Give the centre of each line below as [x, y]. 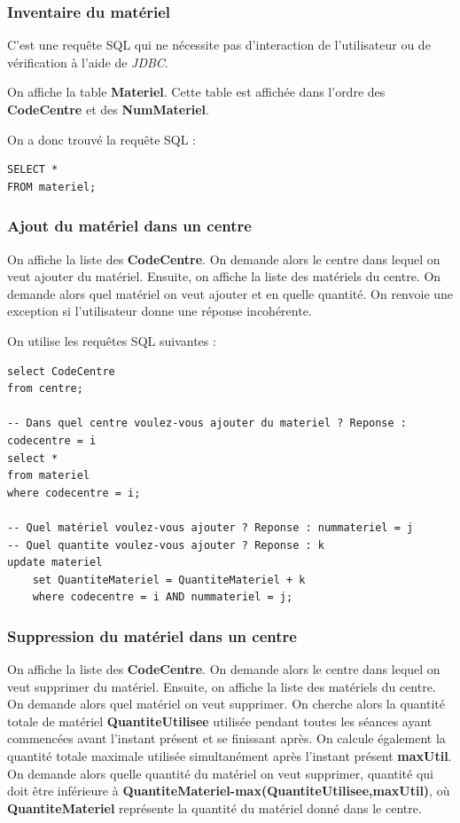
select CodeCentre [61, 371]
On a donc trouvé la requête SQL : [101, 139]
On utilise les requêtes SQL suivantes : [112, 340]
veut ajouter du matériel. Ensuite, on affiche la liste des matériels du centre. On [224, 276]
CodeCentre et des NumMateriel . [108, 109]
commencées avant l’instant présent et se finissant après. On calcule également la [226, 738]
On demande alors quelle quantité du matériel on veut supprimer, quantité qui [221, 773]
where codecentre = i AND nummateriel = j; [163, 597]
